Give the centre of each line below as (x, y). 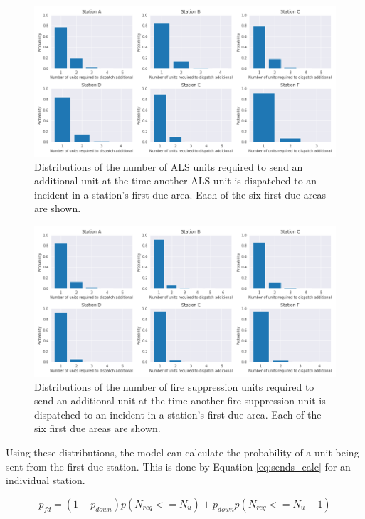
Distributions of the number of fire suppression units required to (174, 386)
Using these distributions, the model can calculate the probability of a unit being (182, 452)
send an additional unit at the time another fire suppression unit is (180, 400)
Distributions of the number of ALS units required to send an (169, 166)
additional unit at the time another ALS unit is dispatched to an (176, 180)
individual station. (46, 480)
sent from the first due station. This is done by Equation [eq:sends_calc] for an (178, 466)
